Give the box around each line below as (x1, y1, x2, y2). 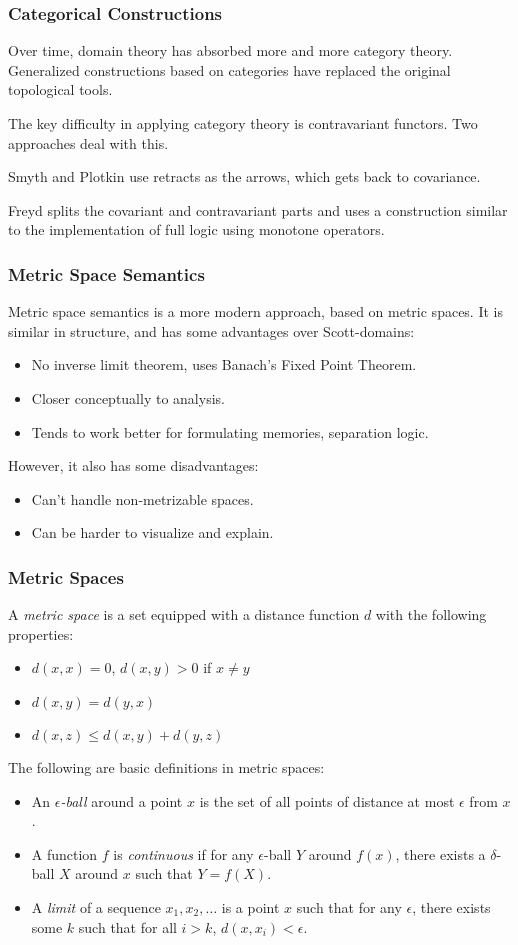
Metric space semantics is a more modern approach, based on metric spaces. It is (8, 301, 503, 322)
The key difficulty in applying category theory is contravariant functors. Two (8, 113, 478, 133)
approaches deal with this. (8, 132, 169, 153)
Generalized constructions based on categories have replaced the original (8, 59, 451, 80)
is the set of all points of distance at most (199, 790, 455, 811)
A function (31, 843, 98, 864)
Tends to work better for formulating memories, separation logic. (31, 421, 429, 442)
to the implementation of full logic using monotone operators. (8, 219, 385, 240)
